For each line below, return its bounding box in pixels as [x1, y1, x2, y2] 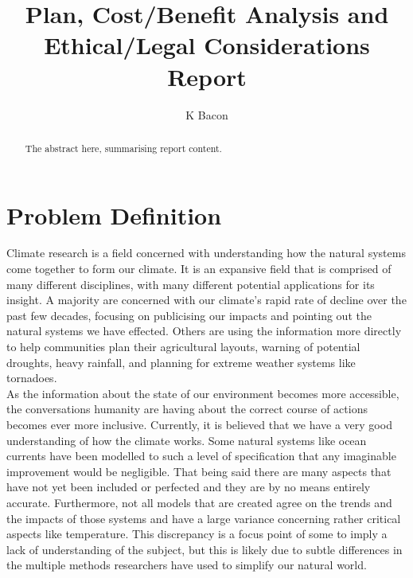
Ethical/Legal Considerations [44, 29, 370, 61]
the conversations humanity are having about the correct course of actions [6, 400, 368, 417]
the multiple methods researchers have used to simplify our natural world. [6, 557, 367, 573]
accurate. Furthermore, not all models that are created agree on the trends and [6, 494, 392, 510]
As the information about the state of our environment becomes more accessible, [6, 385, 399, 401]
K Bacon [185, 106, 228, 123]
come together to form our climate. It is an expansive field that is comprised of [6, 260, 392, 277]
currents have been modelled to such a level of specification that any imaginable [6, 447, 396, 464]
